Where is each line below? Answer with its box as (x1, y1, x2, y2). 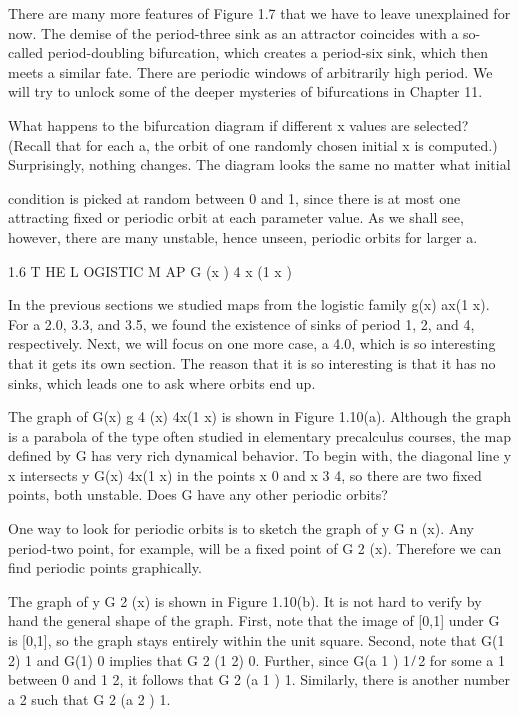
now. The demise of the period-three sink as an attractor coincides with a (8, 22, 459, 43)
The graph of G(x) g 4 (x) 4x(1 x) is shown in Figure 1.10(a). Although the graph (8, 406, 512, 427)
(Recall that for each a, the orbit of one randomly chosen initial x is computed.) (8, 134, 498, 155)
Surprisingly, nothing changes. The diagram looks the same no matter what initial (8, 154, 511, 175)
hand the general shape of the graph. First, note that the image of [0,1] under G (8, 610, 500, 631)
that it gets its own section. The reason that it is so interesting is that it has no (8, 352, 496, 373)
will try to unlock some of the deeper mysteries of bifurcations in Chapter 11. (8, 81, 483, 102)
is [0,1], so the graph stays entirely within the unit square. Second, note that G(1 (8, 630, 505, 651)
